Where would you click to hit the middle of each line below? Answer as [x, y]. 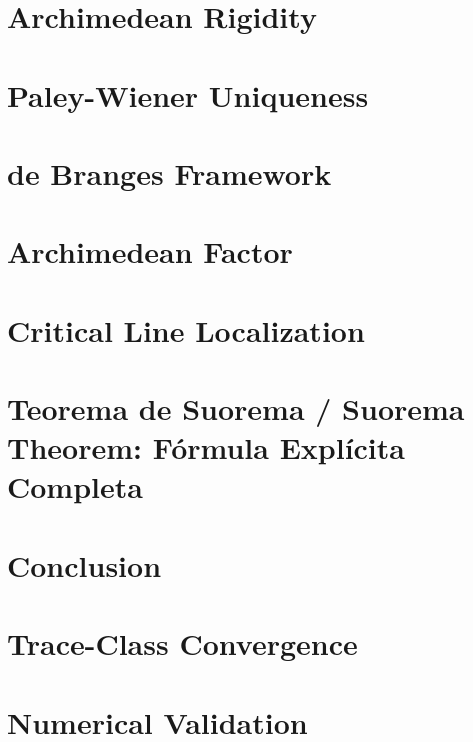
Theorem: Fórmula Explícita [206, 447]
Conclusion [84, 564]
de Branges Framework [169, 172]
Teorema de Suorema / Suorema [236, 408]
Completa [75, 486]
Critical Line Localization [186, 329]
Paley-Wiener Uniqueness [188, 94]
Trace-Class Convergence [182, 643]
